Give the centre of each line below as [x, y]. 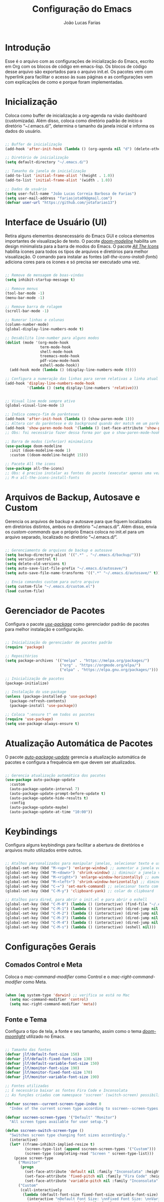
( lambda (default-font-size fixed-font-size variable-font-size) [91, 1195]
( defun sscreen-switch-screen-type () [44, 1131]
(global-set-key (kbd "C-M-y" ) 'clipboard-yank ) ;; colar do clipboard [79, 891]
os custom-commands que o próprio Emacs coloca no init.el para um [75, 532]
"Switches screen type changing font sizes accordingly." [70, 1135]
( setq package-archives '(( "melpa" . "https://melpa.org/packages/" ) [77, 661]
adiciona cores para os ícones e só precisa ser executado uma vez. [73, 262]
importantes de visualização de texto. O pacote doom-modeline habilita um [81, 241]
